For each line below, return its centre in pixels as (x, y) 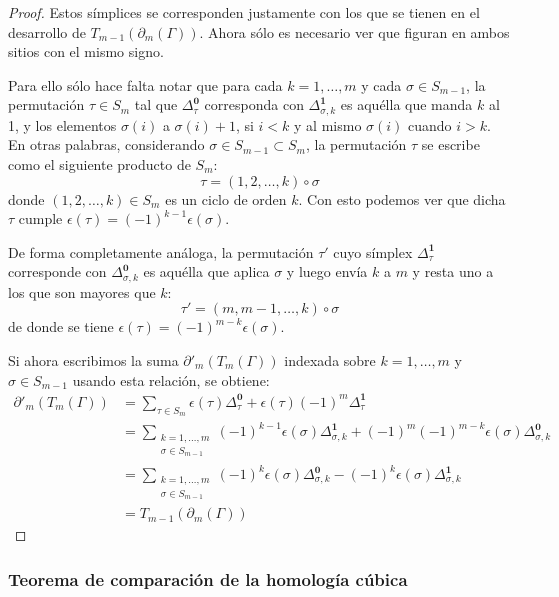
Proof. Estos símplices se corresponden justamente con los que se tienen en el (244, 12)
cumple (40, 218)
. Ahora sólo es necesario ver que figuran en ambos (354, 31)
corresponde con (57, 271)
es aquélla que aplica (206, 271)
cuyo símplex (373, 251)
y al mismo (328, 124)
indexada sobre (330, 360)
